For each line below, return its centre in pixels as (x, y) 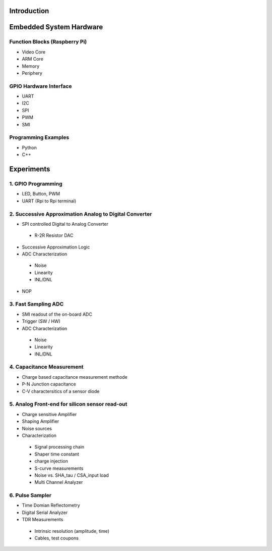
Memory (31, 66)
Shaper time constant (57, 454)
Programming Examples (39, 137)
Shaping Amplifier (41, 421)
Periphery (32, 73)
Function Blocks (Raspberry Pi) (48, 42)
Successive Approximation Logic (56, 247)
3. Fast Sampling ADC (37, 304)
